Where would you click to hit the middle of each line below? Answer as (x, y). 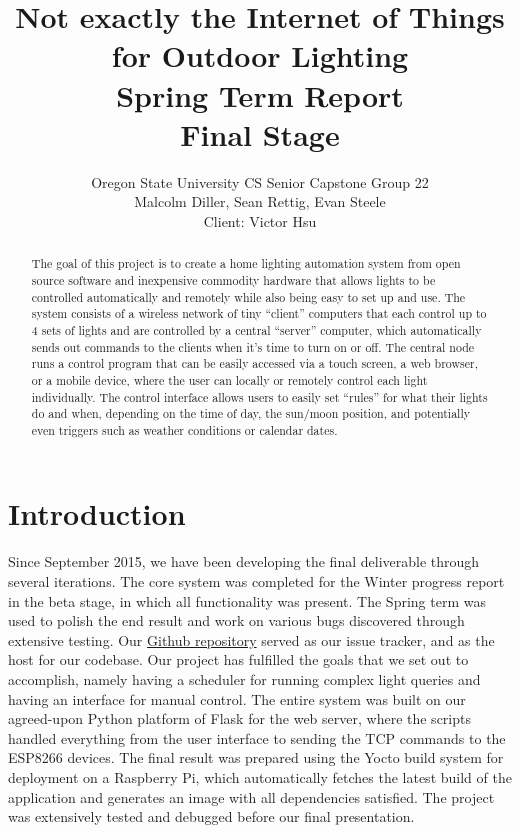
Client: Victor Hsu (260, 220)
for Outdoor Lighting (260, 55)
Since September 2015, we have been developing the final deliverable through (244, 561)
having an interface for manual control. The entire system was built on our (237, 698)
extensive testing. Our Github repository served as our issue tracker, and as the (251, 639)
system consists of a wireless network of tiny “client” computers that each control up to (259, 313)
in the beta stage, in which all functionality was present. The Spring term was (247, 600)
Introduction (97, 513)
